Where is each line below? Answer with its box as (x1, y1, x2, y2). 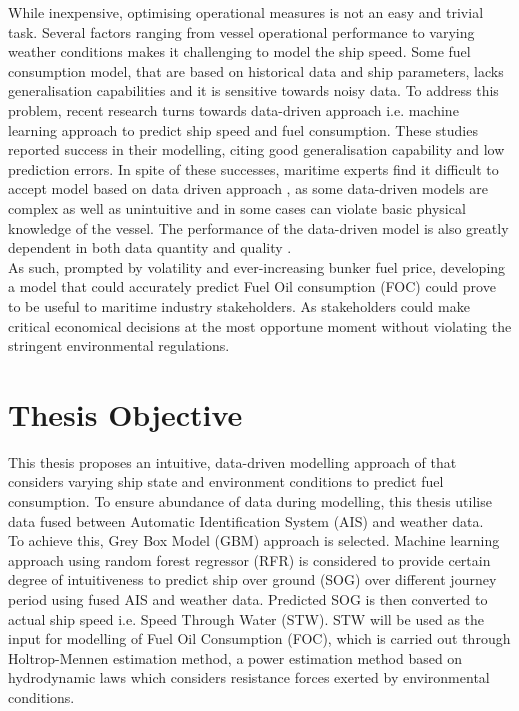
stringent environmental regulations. (8, 335, 230, 356)
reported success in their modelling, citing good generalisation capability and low (8, 139, 505, 160)
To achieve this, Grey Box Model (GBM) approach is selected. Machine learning (8, 530, 500, 551)
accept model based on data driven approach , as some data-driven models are (8, 178, 488, 199)
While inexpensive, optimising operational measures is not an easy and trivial (8, 2, 484, 22)
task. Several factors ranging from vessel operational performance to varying (8, 21, 475, 42)
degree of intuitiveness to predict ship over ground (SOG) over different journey (8, 569, 497, 590)
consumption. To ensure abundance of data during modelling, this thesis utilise (8, 491, 492, 511)
